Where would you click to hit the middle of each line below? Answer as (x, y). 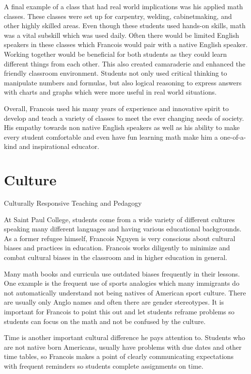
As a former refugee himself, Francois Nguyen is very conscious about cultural (120, 238)
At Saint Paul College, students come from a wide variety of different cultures (119, 219)
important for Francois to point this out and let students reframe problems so (119, 311)
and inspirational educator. (59, 146)
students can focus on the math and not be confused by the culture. (105, 321)
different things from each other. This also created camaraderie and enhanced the (125, 63)
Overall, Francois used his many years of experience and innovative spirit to (116, 108)
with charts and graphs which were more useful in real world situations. (110, 92)
